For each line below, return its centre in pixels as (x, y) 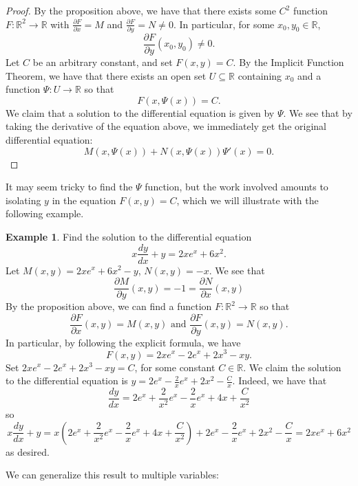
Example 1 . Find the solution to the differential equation (129, 236)
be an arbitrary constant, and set (103, 62)
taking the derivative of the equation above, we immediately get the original (166, 126)
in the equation (84, 200)
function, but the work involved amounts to (236, 187)
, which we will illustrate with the (248, 200)
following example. (45, 213)
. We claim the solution (292, 367)
